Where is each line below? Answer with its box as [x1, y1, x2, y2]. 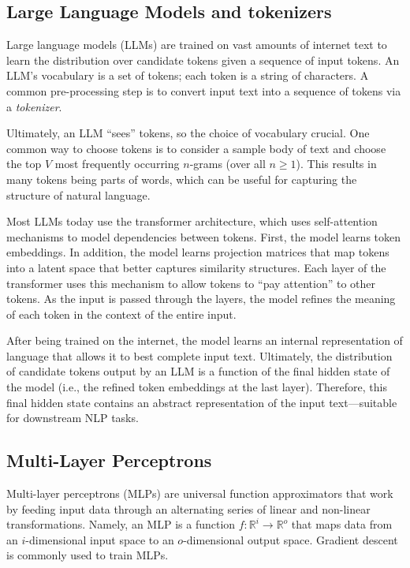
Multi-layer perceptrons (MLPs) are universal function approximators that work [6, 485, 393, 502]
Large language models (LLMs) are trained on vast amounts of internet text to [6, 36, 387, 53]
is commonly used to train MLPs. [6, 547, 169, 563]
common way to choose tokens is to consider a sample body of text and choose [6, 140, 386, 156]
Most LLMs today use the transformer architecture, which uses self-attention [6, 213, 378, 230]
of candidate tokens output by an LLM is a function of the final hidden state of [6, 363, 390, 379]
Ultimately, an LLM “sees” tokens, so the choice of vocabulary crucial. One [6, 125, 370, 141]
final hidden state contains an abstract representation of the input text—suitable [6, 394, 397, 410]
